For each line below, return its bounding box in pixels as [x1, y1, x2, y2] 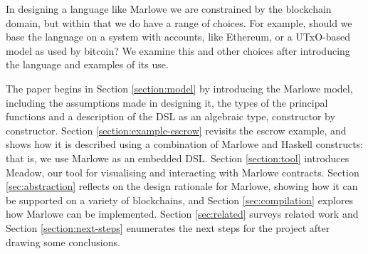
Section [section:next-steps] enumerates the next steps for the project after [6, 220, 330, 235]
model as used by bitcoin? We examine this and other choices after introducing [6, 43, 350, 58]
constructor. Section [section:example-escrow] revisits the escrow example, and [6, 122, 347, 137]
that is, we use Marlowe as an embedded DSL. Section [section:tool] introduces [6, 150, 349, 165]
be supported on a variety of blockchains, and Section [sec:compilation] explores [6, 192, 354, 207]
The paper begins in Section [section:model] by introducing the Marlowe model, [6, 80, 353, 95]
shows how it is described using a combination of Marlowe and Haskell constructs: [6, 137, 363, 152]
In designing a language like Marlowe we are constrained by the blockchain [6, 1, 332, 16]
